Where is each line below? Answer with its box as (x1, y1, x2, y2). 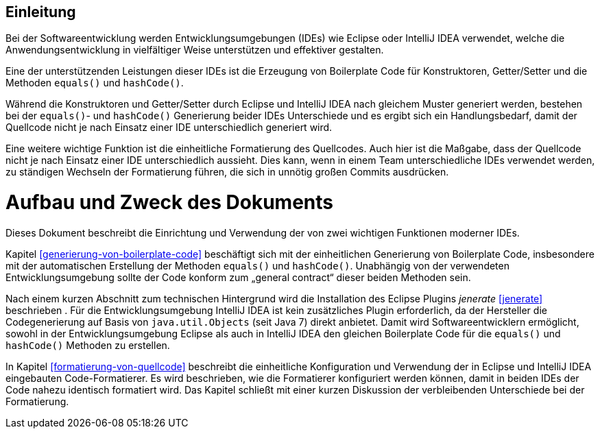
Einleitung (5, 3, 76, 21)
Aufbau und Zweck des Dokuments (5, 191, 334, 215)
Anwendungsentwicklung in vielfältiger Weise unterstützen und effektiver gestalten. (5, 44, 384, 56)
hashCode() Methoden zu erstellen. (5, 339, 170, 351)
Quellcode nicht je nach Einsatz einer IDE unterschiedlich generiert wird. (5, 121, 333, 134)
